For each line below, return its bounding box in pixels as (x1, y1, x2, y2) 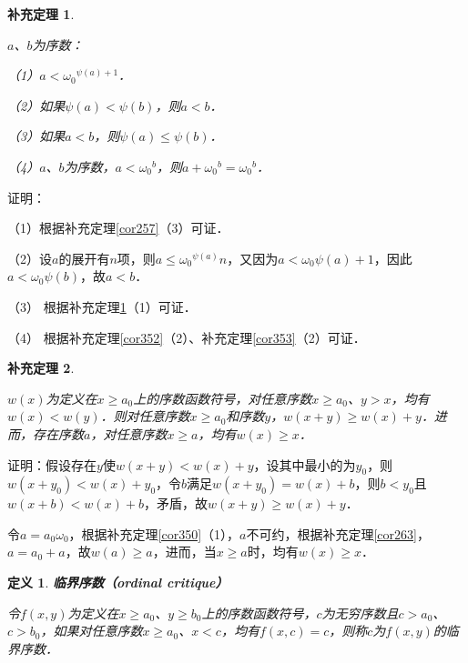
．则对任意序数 (100, 407, 190, 426)
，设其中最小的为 (253, 455, 356, 474)
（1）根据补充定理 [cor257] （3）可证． (7, 218, 229, 237)
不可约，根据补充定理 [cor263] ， (246, 524, 430, 543)
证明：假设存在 (7, 455, 97, 474)
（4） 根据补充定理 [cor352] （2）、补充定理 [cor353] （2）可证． (7, 327, 366, 347)
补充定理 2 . (7, 358, 75, 377)
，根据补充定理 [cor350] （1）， (68, 524, 240, 543)
